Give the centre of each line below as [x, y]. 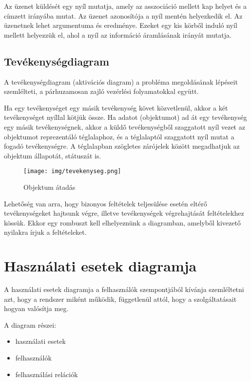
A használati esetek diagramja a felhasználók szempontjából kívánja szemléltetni [124, 289]
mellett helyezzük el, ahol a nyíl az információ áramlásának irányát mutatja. [118, 34]
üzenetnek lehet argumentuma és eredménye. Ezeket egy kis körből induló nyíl [121, 25]
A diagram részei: [30, 325]
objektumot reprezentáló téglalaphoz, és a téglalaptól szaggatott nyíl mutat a [119, 136]
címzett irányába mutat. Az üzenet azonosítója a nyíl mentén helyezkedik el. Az [123, 15]
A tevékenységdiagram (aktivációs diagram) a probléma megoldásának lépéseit [121, 81]
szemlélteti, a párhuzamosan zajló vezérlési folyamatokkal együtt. [101, 91]
